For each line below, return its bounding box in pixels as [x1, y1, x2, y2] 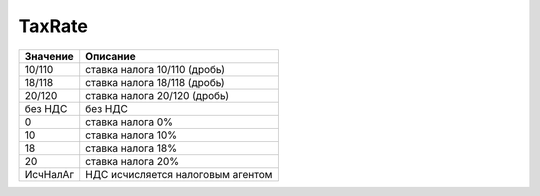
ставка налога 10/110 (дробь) [85, 62, 225, 76]
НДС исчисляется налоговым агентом [85, 167, 273, 181]
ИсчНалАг [24, 167, 75, 181]
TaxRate [18, 15, 89, 37]
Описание [85, 49, 136, 63]
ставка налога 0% [85, 115, 174, 129]
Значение [24, 49, 74, 63]
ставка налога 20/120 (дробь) [85, 88, 230, 102]
